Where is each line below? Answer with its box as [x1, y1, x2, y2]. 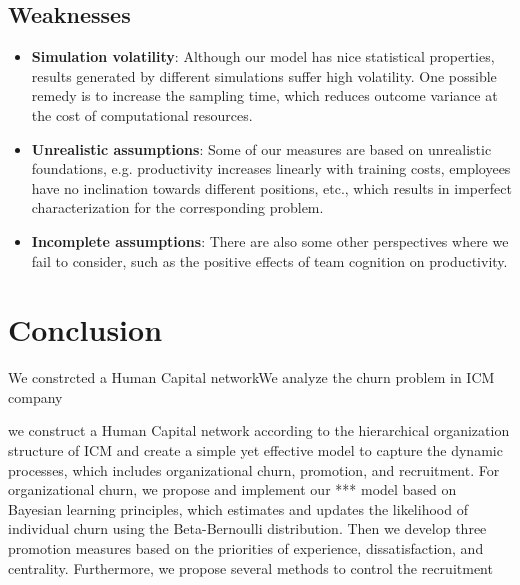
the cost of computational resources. [31, 104, 253, 125]
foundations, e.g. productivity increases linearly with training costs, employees [31, 158, 511, 179]
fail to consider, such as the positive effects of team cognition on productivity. [31, 250, 508, 271]
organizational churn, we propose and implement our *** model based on [8, 479, 457, 500]
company [8, 386, 63, 407]
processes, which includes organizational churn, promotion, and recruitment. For [8, 459, 500, 480]
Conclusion [8, 309, 163, 350]
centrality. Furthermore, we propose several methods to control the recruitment [8, 557, 493, 578]
